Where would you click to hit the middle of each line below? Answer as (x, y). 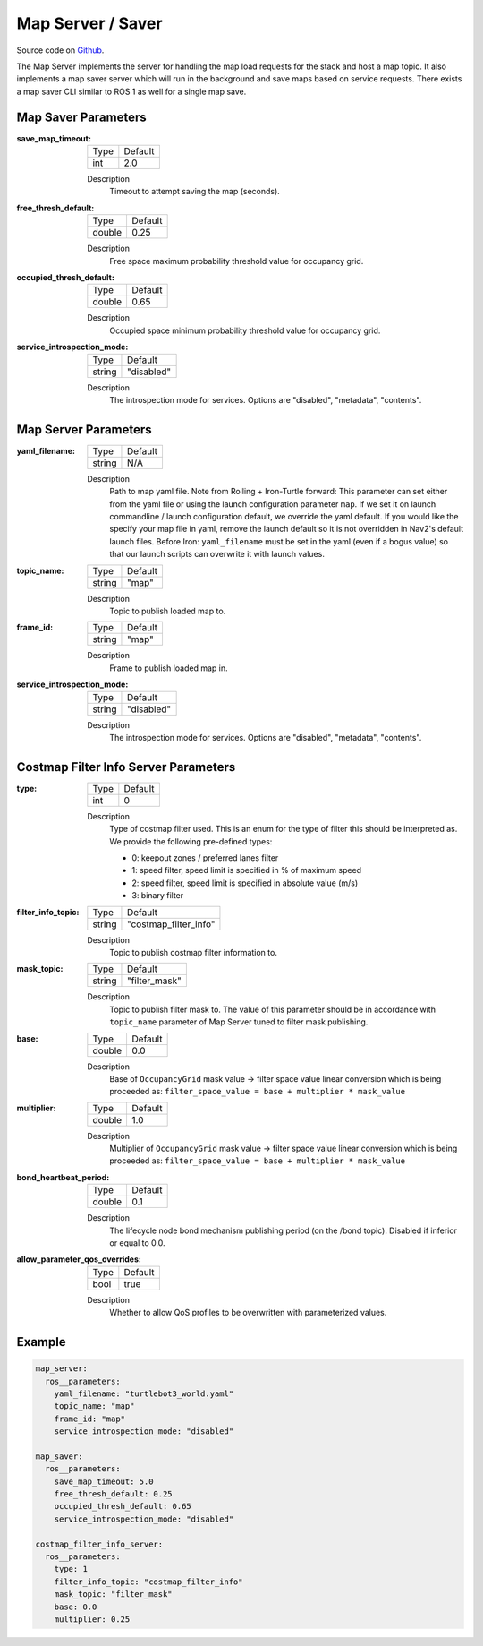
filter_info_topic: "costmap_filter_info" (148, 1582)
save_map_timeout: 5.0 (104, 1481)
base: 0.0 (76, 1607)
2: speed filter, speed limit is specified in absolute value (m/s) (245, 883)
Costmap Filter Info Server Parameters (126, 767)
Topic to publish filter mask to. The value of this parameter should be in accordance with (272, 1009)
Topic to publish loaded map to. (168, 611)
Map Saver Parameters (81, 117)
